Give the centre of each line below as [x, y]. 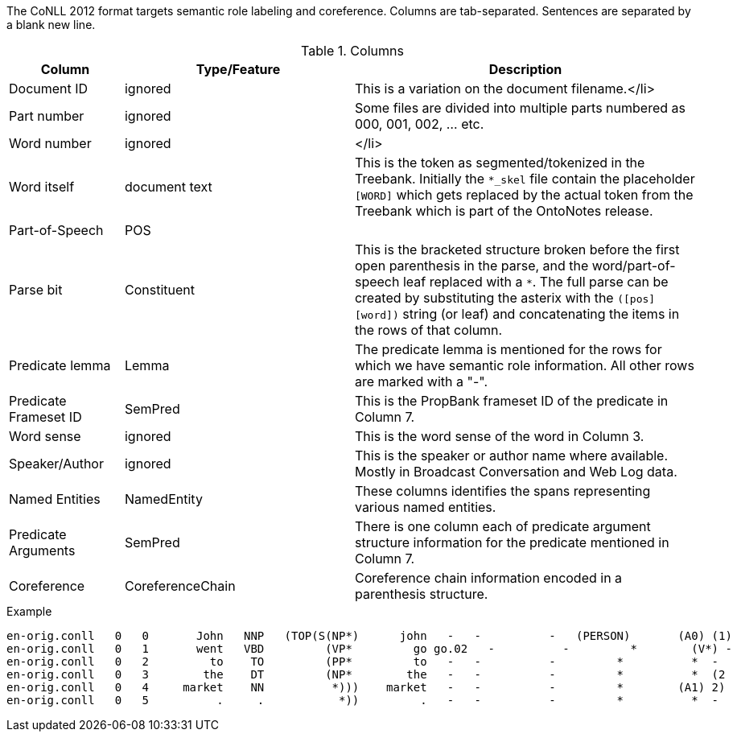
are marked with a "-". [421, 381]
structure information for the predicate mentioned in [512, 542]
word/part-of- [634, 266]
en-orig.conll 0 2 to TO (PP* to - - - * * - [363, 662]
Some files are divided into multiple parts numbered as [520, 108]
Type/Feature [238, 69]
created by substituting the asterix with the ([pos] [505, 298]
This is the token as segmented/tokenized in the [500, 163]
